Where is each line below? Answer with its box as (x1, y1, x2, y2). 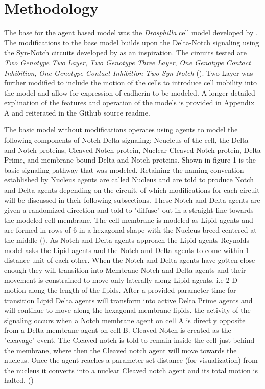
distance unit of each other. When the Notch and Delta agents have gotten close (4, 255, 255, 265)
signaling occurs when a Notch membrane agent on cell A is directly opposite (4, 314, 246, 325)
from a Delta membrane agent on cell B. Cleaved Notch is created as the (4, 325, 231, 335)
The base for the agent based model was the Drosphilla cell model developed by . (4, 27, 258, 38)
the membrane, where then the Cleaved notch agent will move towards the (4, 345, 237, 355)
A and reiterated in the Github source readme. (4, 107, 150, 118)
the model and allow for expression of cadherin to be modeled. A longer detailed (4, 87, 255, 98)
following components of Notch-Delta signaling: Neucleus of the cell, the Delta (4, 134, 249, 145)
